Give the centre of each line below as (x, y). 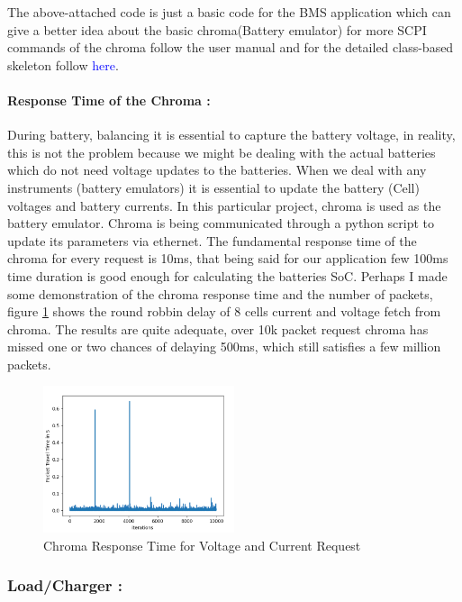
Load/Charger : (65, 585)
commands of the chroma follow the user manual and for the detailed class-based (231, 47)
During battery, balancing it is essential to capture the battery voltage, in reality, (231, 135)
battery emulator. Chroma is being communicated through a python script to (221, 223)
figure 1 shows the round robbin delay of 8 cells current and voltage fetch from (224, 311)
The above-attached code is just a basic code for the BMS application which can (229, 12)
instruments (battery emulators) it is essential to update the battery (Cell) (213, 187)
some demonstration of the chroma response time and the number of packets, (220, 293)
